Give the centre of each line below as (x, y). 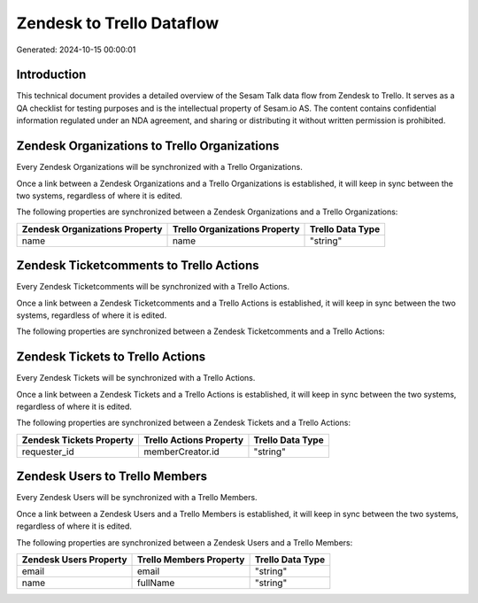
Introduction (51, 75)
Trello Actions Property (193, 440)
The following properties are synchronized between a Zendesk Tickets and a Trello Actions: (184, 423)
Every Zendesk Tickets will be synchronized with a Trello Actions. (136, 378)
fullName (156, 583)
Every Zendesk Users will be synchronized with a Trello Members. (137, 498)
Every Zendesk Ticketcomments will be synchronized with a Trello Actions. (153, 287)
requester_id (48, 452)
